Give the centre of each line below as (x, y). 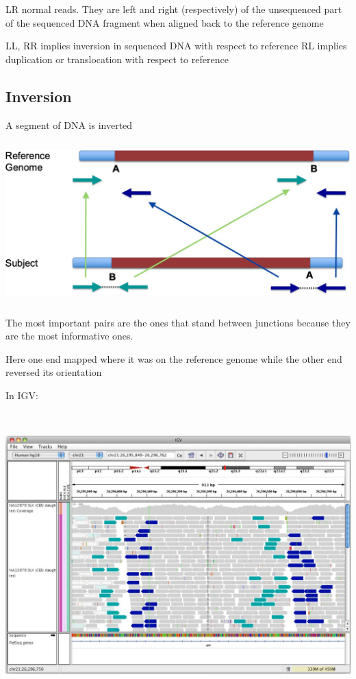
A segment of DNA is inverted (69, 124)
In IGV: (22, 395)
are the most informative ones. (69, 336)
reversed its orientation (54, 372)
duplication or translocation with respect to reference (117, 59)
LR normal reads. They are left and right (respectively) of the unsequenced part (174, 9)
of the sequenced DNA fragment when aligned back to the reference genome (165, 22)
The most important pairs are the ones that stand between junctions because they (178, 322)
